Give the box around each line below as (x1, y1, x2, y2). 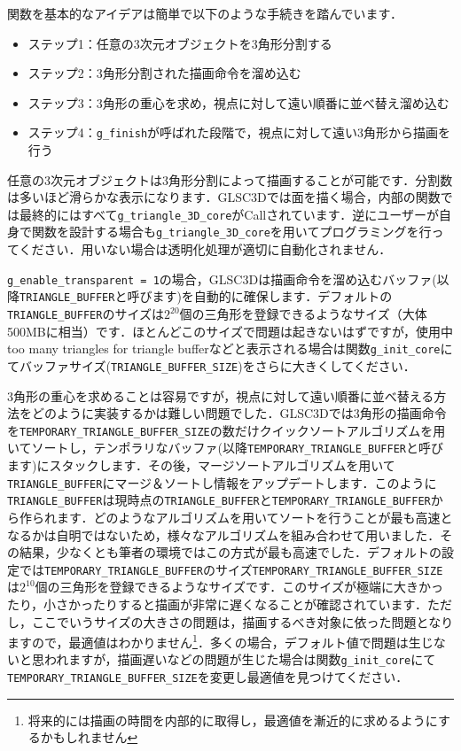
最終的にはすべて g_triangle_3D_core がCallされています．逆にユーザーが (19, 205, 439, 223)
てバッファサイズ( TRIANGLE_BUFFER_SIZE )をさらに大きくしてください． (7, 356, 416, 375)
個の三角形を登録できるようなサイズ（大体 (179, 305, 427, 323)
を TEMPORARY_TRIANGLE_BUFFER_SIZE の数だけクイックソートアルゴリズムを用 (7, 421, 446, 439)
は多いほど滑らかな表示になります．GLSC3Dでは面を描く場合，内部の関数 (7, 188, 441, 206)
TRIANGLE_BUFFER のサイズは (7, 305, 164, 323)
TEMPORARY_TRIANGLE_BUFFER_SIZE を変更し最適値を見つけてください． (7, 668, 409, 686)
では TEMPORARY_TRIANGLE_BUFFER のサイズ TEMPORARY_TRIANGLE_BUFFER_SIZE (19, 560, 443, 578)
